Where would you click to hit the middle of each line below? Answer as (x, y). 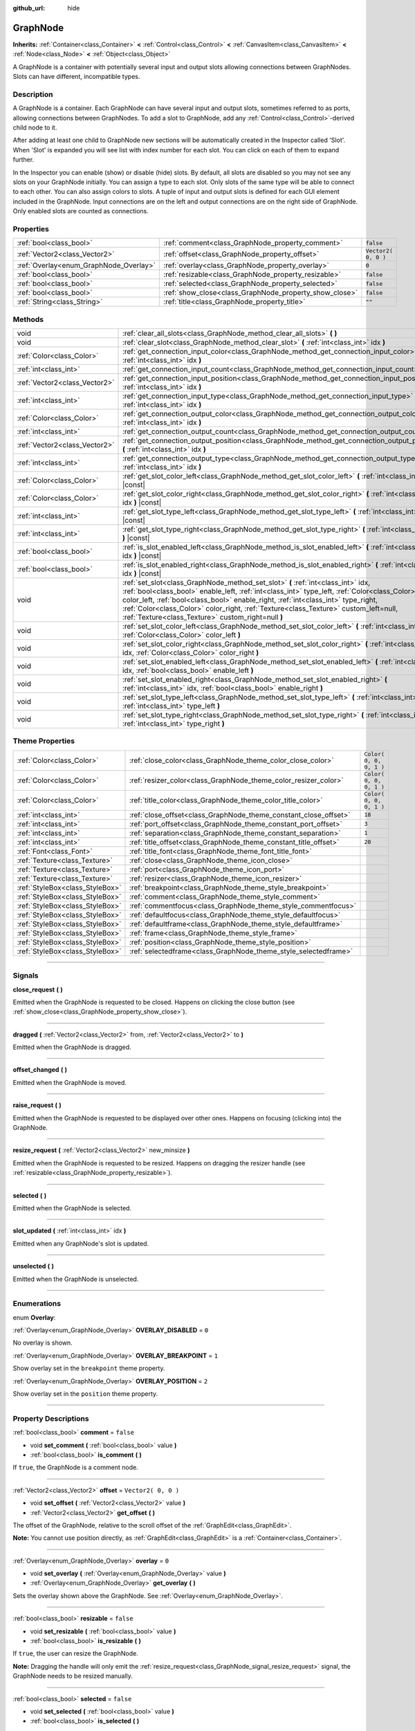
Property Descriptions (51, 1418)
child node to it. (35, 127)
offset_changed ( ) (40, 1070)
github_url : (29, 8)
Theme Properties (44, 741)
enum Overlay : (34, 1317)
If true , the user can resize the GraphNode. (75, 1653)
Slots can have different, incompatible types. (76, 77)
